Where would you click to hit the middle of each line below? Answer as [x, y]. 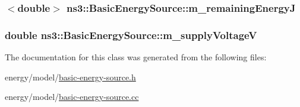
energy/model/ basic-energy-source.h [70, 77]
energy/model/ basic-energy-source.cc [72, 97]
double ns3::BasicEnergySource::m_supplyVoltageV [131, 35]
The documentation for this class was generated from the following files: [136, 57]
